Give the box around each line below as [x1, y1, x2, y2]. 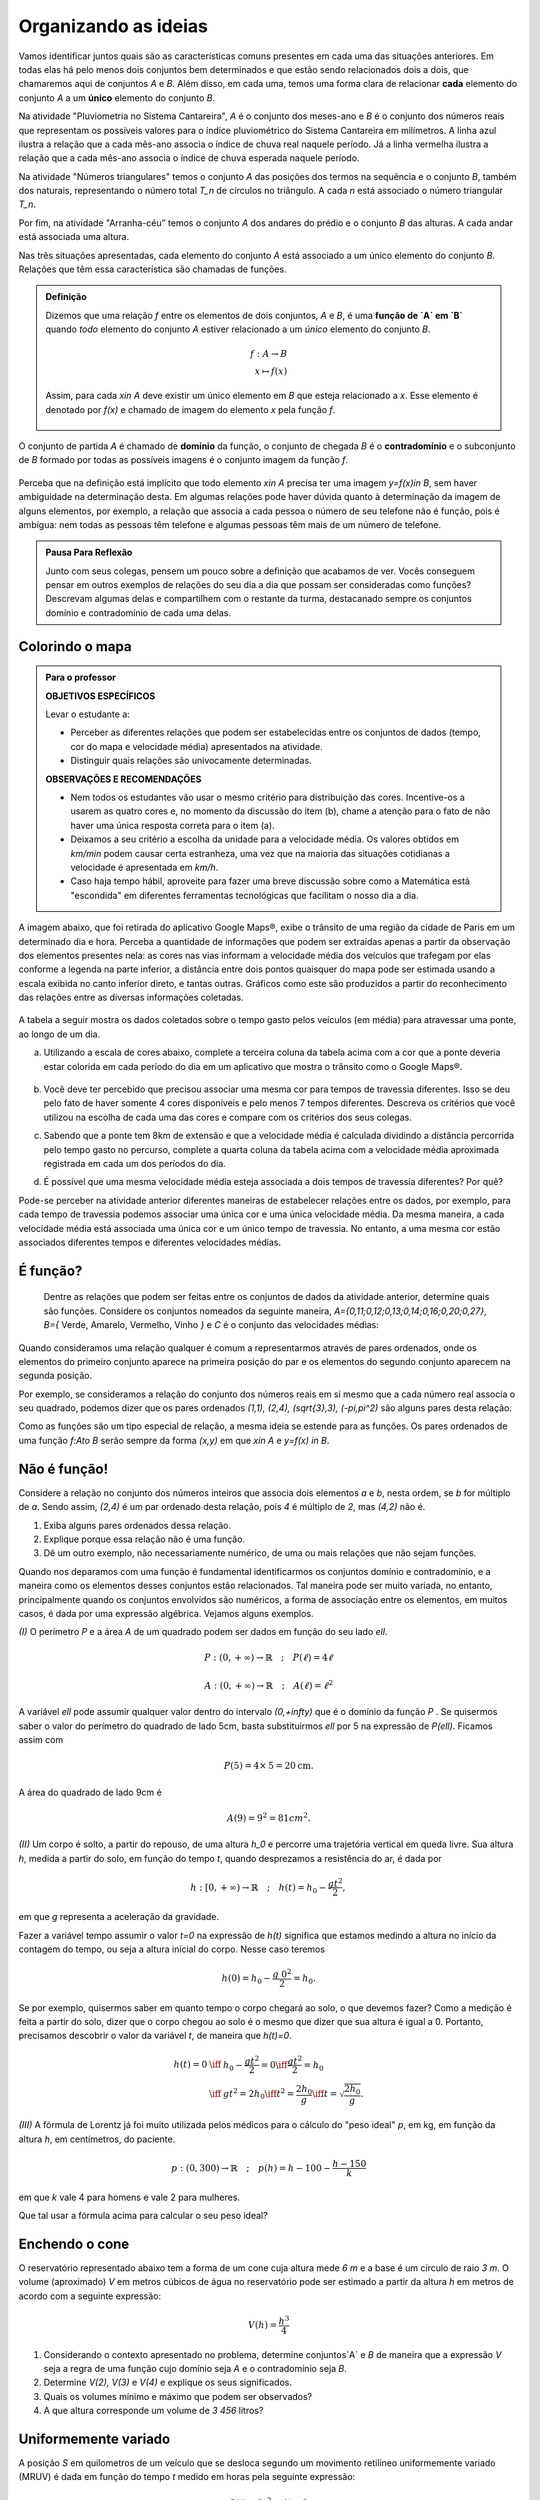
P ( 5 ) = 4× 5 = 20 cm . [223, 1760, 314, 1772]
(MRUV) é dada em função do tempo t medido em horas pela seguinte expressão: [18, 2471, 356, 2483]
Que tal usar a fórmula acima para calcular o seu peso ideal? [18, 2210, 269, 2222]
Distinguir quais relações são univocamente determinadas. [70, 755, 312, 767]
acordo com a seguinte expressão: [18, 2290, 162, 2302]
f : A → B [250, 348, 288, 360]
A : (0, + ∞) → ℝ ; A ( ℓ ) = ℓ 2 [204, 1678, 334, 1691]
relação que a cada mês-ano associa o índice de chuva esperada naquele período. [18, 152, 360, 164]
